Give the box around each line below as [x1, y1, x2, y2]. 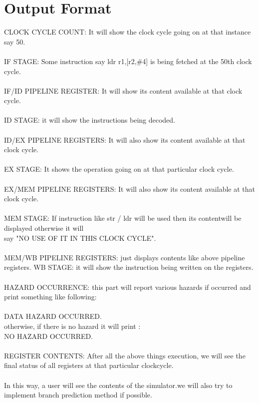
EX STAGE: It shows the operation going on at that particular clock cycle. [4, 164, 234, 174]
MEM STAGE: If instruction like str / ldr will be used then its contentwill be [4, 213, 242, 223]
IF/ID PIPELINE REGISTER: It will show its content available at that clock [4, 85, 243, 96]
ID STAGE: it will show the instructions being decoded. [4, 115, 175, 125]
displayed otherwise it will [4, 223, 84, 233]
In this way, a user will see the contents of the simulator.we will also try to [4, 379, 233, 390]
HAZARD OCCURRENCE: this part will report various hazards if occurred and [4, 281, 251, 292]
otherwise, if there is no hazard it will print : [4, 320, 141, 331]
